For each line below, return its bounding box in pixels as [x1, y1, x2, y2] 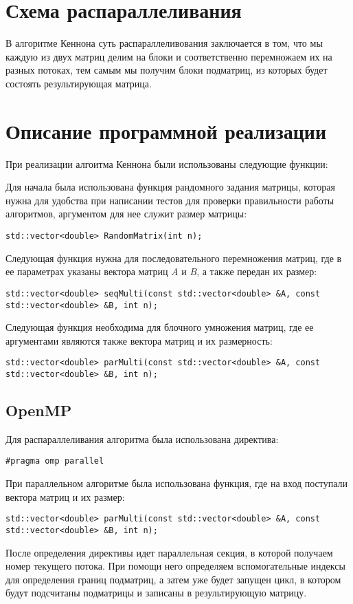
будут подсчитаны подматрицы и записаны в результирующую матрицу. [5, 585, 307, 600]
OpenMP [5, 400, 72, 421]
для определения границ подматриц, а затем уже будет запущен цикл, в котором [5, 572, 341, 586]
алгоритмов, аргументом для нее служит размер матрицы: [5, 206, 247, 221]
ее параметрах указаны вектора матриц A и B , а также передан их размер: [5, 264, 317, 279]
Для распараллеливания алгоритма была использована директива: [5, 431, 279, 446]
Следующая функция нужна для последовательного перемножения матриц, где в [5, 250, 342, 265]
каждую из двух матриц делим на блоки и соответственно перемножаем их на [5, 49, 332, 63]
